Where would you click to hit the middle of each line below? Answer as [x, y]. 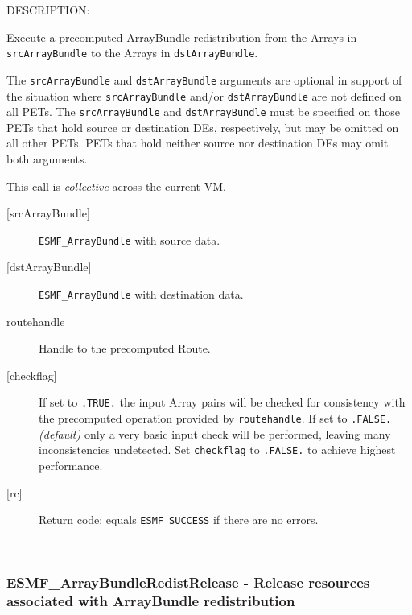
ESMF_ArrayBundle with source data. [130, 239]
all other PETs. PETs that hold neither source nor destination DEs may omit [198, 143]
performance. [71, 466]
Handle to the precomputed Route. [125, 348]
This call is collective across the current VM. [116, 186]
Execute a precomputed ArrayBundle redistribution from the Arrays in [182, 37]
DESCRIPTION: [48, 10]
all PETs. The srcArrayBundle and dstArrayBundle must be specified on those [203, 111]
